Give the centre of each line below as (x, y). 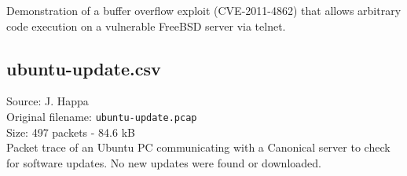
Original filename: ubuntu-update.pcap (102, 116)
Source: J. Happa (48, 101)
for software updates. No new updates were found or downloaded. (164, 162)
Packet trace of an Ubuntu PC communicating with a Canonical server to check (198, 147)
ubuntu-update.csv (84, 68)
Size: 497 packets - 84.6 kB (71, 132)
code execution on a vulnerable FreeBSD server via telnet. (146, 26)
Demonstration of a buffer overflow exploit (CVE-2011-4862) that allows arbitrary (204, 10)
